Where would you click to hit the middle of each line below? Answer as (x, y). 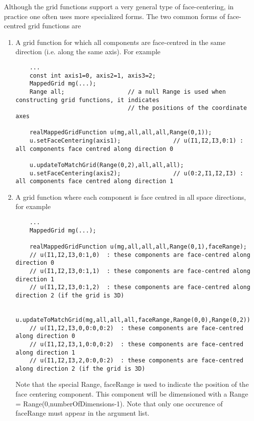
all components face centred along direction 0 (94, 149)
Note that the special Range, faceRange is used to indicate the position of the (132, 384)
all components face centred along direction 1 (94, 181)
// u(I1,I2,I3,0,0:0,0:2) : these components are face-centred (137, 328)
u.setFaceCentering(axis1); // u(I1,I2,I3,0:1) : (137, 140)
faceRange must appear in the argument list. (82, 413)
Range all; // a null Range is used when (128, 92)
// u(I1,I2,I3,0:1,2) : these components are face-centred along (140, 287)
